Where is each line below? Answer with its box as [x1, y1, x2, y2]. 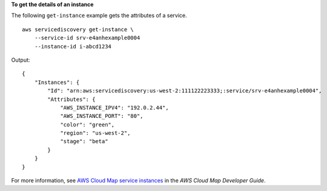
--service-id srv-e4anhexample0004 [34, 34, 140, 42]
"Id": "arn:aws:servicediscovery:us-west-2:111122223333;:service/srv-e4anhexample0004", [47, 88, 322, 94]
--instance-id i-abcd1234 [34, 43, 112, 50]
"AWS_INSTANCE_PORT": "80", [60, 112, 144, 120]
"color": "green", [60, 121, 115, 128]
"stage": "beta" [60, 138, 108, 145]
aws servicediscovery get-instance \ [22, 26, 134, 33]
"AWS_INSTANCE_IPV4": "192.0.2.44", [60, 104, 169, 111]
